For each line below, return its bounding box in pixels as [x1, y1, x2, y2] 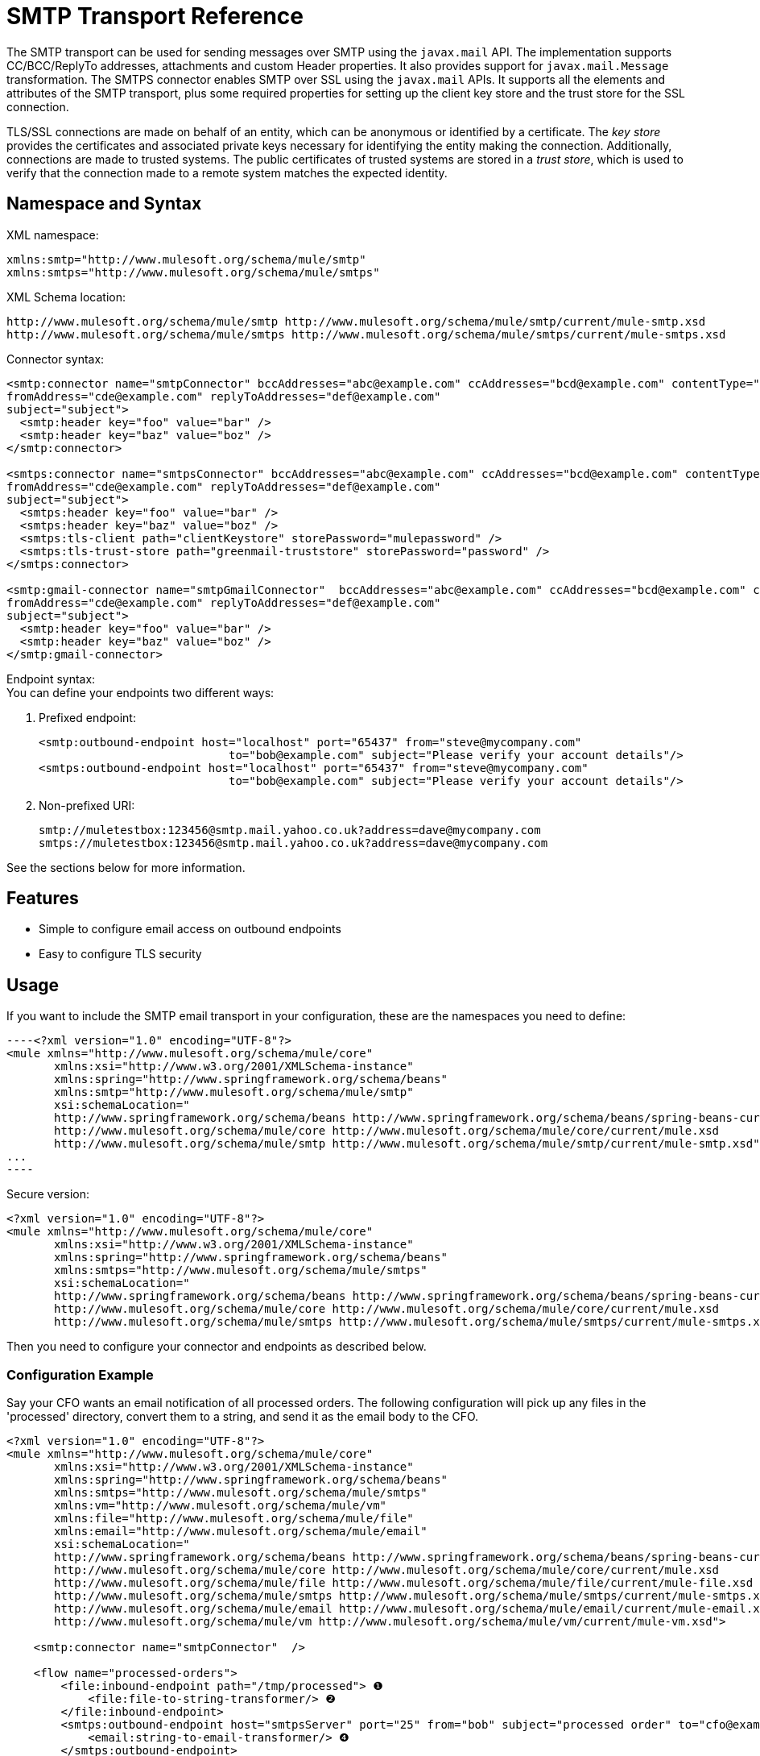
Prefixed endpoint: [39, 710, 136, 724]
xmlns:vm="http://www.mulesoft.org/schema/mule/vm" [54, 1499, 387, 1513]
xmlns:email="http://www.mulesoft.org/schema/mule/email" [54, 1525, 427, 1538]
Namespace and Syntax [6, 193, 202, 214]
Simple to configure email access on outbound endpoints [39, 922, 341, 936]
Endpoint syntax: [6, 671, 96, 686]
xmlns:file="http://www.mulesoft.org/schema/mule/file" [54, 1512, 414, 1526]
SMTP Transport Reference [6, 2, 304, 30]
